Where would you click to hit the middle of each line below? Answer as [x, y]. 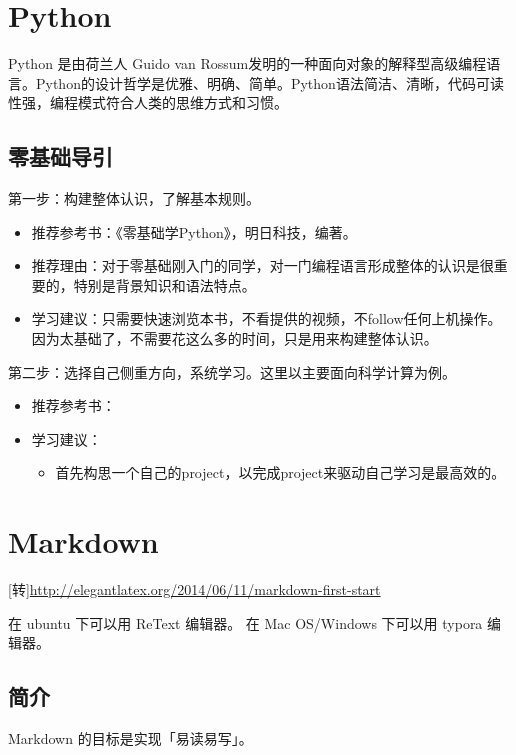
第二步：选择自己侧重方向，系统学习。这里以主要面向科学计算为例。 [232, 371]
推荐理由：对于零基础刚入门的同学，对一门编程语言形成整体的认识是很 [262, 265]
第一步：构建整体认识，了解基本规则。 [134, 198]
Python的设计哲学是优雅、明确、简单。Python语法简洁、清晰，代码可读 [269, 82]
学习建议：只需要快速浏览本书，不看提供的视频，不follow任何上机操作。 [266, 318]
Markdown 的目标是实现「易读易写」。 [130, 738]
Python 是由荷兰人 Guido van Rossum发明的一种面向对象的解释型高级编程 [247, 63]
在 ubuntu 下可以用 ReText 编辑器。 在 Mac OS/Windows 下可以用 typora [245, 622]
